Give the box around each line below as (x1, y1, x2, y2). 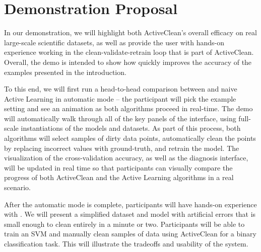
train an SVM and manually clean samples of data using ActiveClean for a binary (4, 228, 256, 239)
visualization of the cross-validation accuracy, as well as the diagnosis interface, (4, 152, 248, 163)
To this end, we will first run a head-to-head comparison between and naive (4, 83, 237, 94)
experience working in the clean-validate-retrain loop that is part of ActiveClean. (4, 47, 254, 57)
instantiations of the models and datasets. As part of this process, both (21, 123, 241, 133)
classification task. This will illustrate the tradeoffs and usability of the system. (4, 238, 248, 248)
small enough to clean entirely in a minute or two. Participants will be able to (4, 218, 245, 229)
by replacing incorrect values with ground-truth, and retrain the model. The (4, 142, 239, 153)
